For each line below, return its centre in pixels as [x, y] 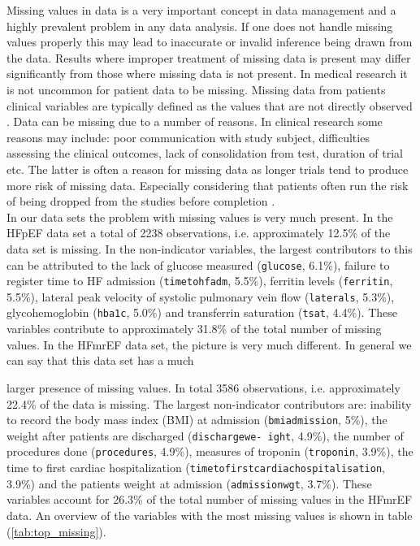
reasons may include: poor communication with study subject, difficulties [188, 137]
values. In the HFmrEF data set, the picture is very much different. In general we [209, 344]
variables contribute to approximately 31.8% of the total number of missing [194, 329]
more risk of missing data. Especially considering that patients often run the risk [208, 185]
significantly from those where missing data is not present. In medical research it [207, 74]
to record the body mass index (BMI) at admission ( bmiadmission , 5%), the [197, 420]
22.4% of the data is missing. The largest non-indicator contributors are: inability [209, 403]
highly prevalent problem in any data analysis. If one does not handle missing [200, 26]
